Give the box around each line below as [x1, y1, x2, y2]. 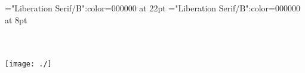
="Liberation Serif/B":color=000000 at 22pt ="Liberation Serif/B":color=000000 [5, 2, 300, 14]
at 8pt [5, 13, 27, 26]
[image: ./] [5, 60, 52, 69]
